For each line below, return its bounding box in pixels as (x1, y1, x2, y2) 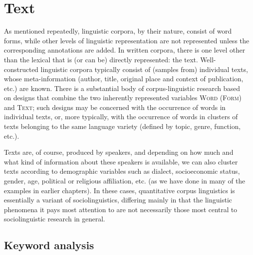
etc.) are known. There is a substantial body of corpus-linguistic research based (4, 83, 240, 93)
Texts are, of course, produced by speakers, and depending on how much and (4, 147, 234, 157)
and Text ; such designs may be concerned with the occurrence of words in (4, 102, 226, 112)
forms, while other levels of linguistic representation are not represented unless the (4, 35, 250, 45)
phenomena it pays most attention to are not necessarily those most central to (4, 204, 237, 214)
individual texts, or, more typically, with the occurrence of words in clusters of (4, 111, 238, 122)
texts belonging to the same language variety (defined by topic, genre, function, (4, 121, 241, 131)
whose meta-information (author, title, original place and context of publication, (4, 73, 243, 84)
